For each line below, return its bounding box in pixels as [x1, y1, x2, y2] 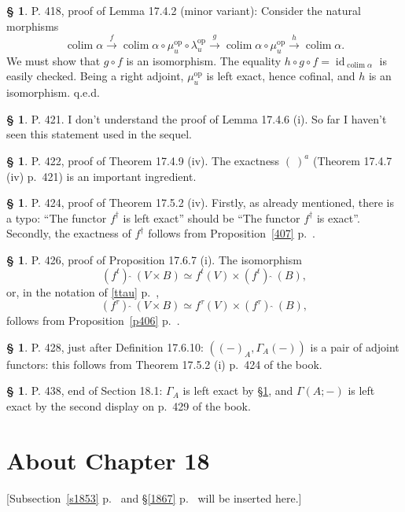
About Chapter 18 [6, 444, 210, 476]
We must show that [6, 52, 101, 68]
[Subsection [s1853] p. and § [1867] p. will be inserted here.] [6, 489, 302, 506]
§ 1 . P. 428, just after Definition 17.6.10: [6, 338, 204, 355]
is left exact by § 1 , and [182, 382, 293, 399]
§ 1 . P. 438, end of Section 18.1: [6, 382, 163, 399]
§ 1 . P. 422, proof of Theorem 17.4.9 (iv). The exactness [6, 152, 280, 168]
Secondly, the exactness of [6, 225, 131, 241]
